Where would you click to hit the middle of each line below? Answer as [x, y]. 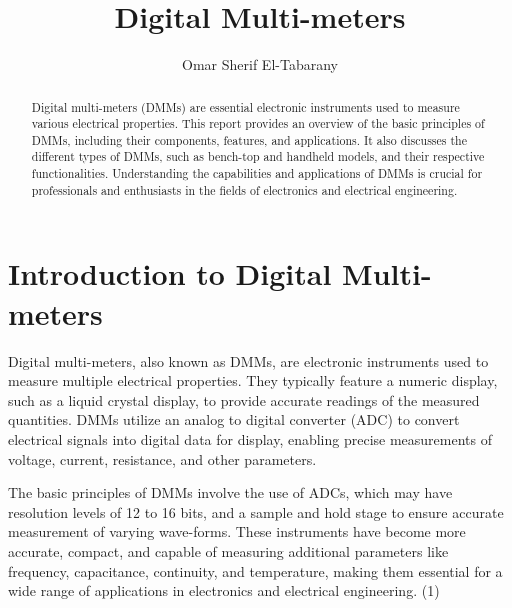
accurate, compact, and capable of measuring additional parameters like [228, 550]
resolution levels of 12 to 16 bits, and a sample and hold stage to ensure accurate [256, 511]
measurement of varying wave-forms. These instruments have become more [237, 531]
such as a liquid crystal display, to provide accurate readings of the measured [244, 399]
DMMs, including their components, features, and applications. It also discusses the [249, 139]
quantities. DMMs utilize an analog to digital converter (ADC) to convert [234, 419]
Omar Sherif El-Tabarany [260, 64]
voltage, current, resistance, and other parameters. [162, 458]
